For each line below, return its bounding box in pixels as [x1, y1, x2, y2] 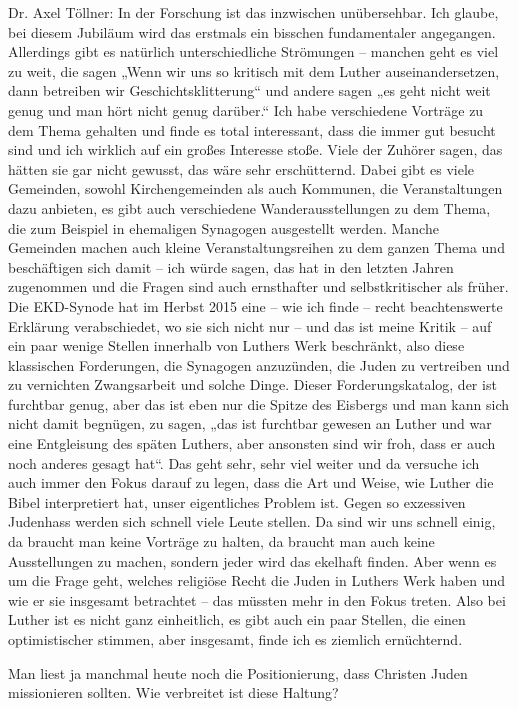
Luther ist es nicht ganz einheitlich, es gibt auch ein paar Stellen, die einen [8, 609, 466, 630]
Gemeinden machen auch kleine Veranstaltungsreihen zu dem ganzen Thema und [8, 237, 505, 258]
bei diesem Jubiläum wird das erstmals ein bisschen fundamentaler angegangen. [8, 21, 496, 42]
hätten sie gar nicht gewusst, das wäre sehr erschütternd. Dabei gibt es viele [8, 158, 474, 179]
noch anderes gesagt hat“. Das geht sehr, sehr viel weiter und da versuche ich [8, 452, 480, 473]
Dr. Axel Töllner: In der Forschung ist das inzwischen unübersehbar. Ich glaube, [8, 2, 499, 22]
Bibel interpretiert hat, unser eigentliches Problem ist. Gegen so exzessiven [8, 491, 466, 512]
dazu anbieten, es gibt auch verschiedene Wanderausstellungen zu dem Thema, [8, 197, 491, 218]
